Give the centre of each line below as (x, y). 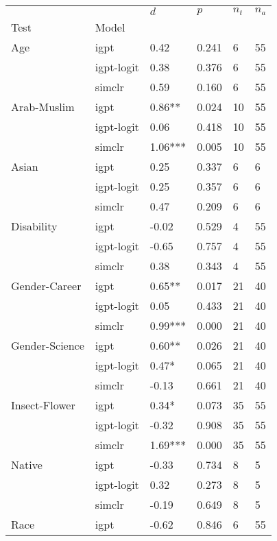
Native (27, 465)
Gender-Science (48, 345)
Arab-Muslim (43, 107)
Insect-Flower (43, 405)
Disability (34, 226)
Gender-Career (46, 286)
